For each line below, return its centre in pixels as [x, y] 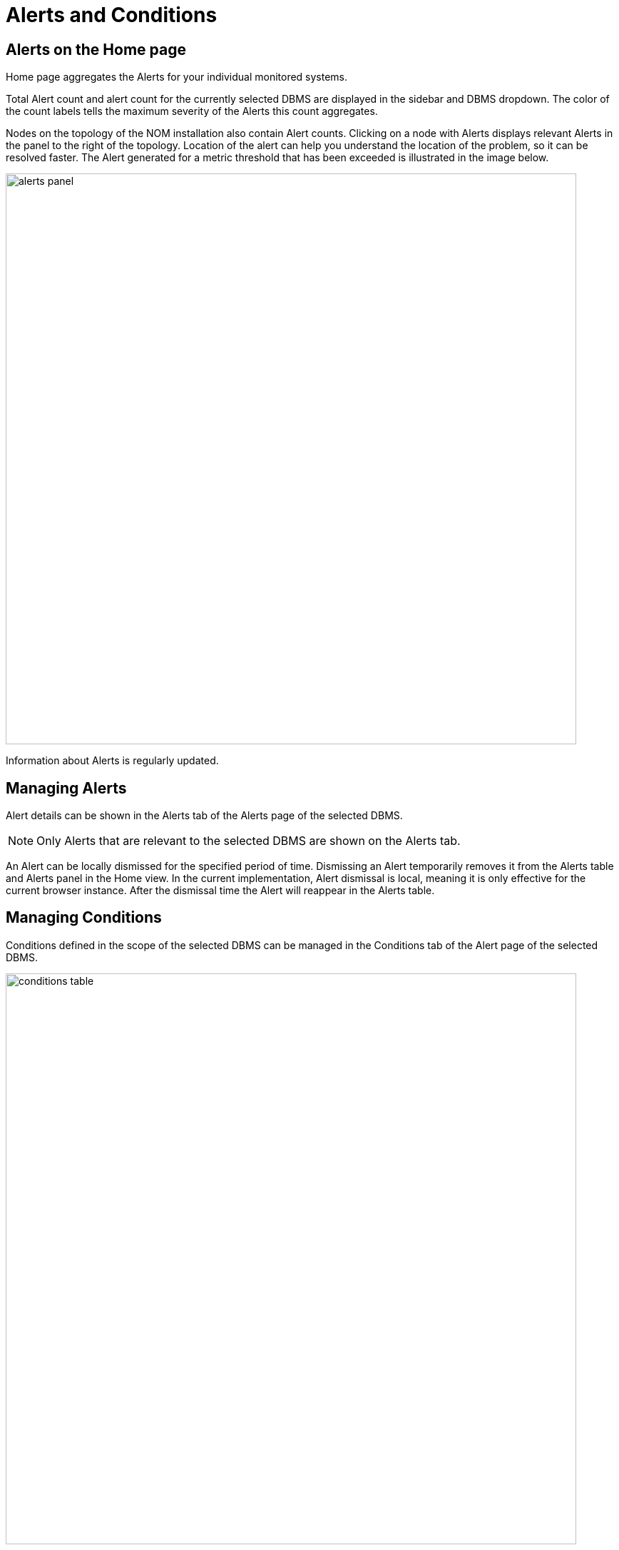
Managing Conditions [84, 918]
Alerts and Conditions [112, 15]
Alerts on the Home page [96, 49]
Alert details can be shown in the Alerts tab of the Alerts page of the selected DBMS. [204, 816]
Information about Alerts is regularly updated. [112, 761]
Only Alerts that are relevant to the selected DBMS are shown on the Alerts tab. [249, 841]
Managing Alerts [66, 788]
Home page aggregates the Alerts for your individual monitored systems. [177, 77]
